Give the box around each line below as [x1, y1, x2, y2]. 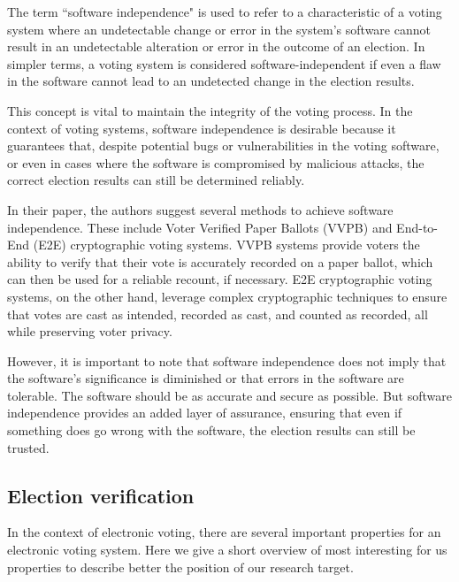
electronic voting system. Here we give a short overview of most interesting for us [7, 540, 448, 559]
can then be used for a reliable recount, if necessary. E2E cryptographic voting [7, 270, 432, 288]
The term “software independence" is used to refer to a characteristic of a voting [7, 3, 442, 20]
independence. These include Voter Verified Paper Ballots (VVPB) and [7, 218, 393, 236]
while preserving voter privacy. [7, 322, 172, 341]
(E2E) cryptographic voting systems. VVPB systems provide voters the [33, 235, 420, 254]
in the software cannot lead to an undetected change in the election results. [7, 72, 415, 90]
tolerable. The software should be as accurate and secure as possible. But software [7, 386, 453, 404]
